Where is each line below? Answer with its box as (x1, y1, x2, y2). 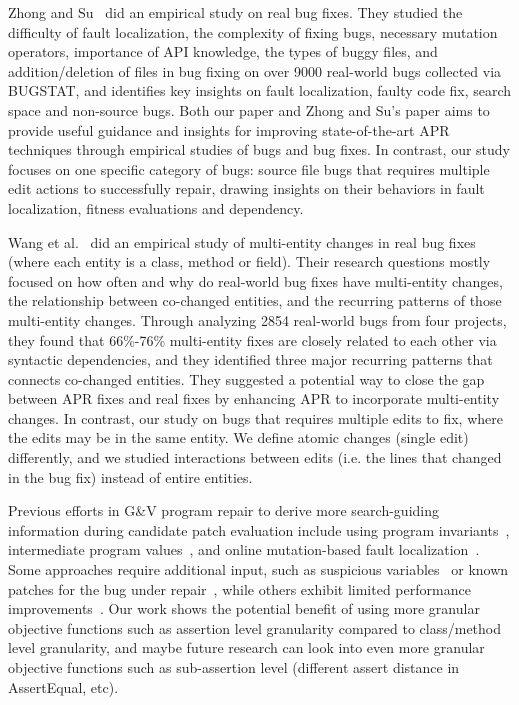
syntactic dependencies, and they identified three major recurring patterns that (8, 349, 493, 370)
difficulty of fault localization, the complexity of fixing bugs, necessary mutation (8, 21, 498, 42)
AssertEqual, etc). (8, 676, 119, 697)
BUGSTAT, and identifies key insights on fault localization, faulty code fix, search (8, 80, 512, 101)
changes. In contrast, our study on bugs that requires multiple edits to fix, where (8, 407, 503, 428)
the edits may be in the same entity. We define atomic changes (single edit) (8, 427, 469, 448)
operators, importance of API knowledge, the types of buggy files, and (8, 41, 438, 62)
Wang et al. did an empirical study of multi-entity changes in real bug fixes (8, 231, 476, 252)
